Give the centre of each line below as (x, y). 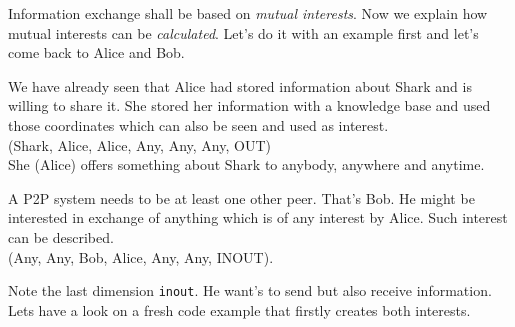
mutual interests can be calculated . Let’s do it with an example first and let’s (243, 32)
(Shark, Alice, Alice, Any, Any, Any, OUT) (139, 144)
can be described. (61, 236)
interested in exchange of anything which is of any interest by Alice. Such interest (258, 217)
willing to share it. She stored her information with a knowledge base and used (249, 105)
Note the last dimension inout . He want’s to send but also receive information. (250, 290)
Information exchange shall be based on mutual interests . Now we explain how (248, 13)
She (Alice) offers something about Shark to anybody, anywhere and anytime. (246, 164)
